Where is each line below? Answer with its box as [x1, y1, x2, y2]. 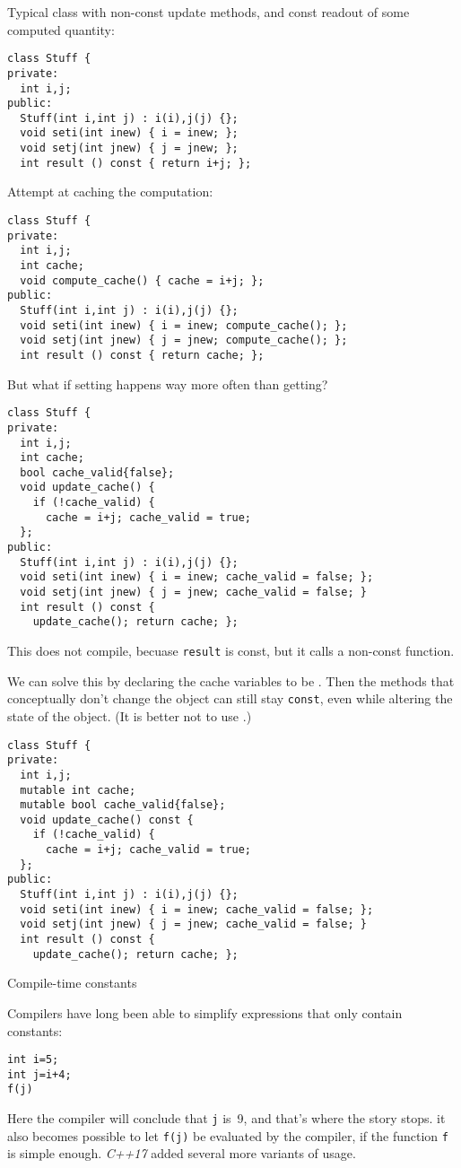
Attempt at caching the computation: [7, 182, 213, 201]
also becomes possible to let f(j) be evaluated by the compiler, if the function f [7, 1126, 448, 1145]
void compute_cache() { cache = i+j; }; [20, 274, 265, 287]
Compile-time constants [7, 973, 137, 992]
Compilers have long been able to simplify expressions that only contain [7, 1003, 403, 1022]
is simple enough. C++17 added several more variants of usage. [7, 1144, 356, 1163]
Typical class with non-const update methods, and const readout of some [7, 3, 410, 21]
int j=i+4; [7, 1068, 72, 1081]
